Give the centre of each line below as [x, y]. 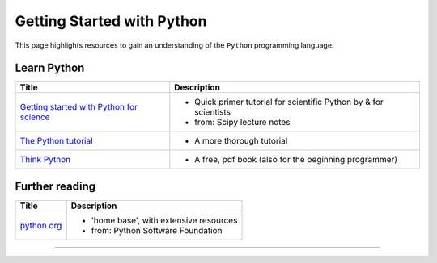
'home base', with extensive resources [164, 220]
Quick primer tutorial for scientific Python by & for [289, 102]
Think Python [45, 160]
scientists [212, 112]
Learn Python [50, 68]
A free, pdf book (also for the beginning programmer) [296, 160]
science [35, 117]
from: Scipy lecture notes [242, 123]
